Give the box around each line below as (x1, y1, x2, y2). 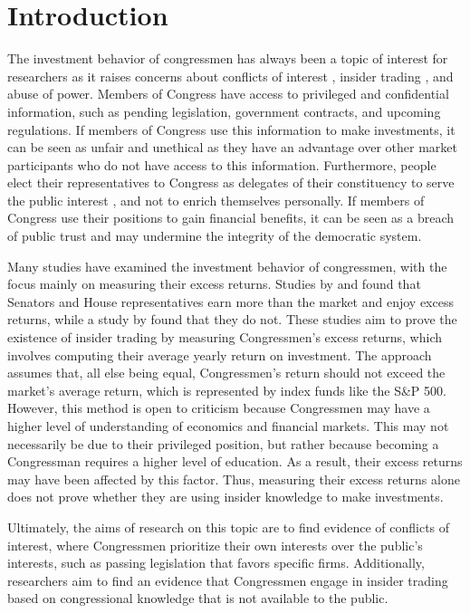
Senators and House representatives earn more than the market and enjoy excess (7, 292, 454, 311)
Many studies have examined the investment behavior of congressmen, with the (7, 256, 447, 275)
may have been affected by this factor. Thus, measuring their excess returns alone (7, 469, 460, 488)
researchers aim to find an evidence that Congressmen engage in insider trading (7, 570, 448, 589)
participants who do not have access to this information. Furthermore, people (7, 155, 436, 174)
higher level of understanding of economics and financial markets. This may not (7, 417, 449, 435)
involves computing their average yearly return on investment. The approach (7, 345, 432, 364)
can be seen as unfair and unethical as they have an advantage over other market (7, 138, 457, 157)
